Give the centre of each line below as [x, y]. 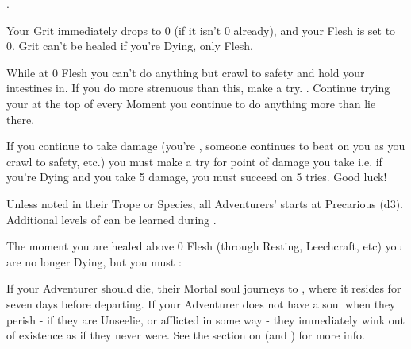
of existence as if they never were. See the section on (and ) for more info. [186, 335]
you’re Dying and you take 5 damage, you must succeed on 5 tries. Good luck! [197, 177]
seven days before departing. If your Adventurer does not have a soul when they [201, 303]
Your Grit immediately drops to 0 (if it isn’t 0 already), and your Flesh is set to [201, 30]
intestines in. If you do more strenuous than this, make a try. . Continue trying [198, 88]
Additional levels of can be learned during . [111, 219]
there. [21, 119]
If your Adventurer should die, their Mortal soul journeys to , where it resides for [204, 288]
